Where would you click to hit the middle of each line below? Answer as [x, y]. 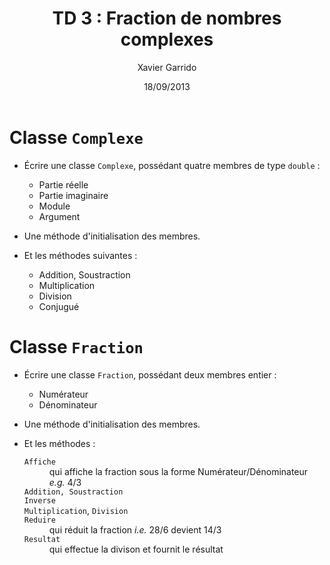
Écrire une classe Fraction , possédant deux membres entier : [150, 374]
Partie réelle [63, 184]
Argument [59, 216]
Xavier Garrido [167, 67]
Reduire [39, 520]
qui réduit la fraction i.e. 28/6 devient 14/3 [135, 529]
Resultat [42, 539]
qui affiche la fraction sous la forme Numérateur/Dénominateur [178, 471]
